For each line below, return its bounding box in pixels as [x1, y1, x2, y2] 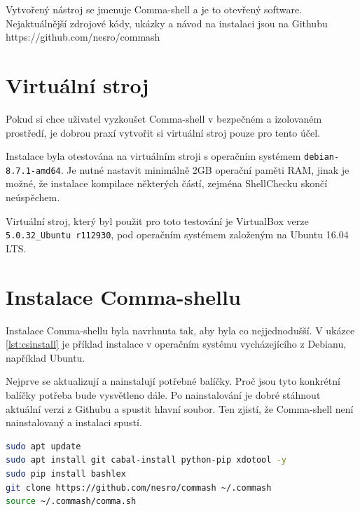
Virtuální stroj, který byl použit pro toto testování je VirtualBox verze [6, 213, 309, 228]
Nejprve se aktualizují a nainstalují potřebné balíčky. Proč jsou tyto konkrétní [6, 374, 340, 388]
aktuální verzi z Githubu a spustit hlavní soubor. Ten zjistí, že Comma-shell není [6, 401, 354, 416]
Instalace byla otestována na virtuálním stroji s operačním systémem [6, 149, 301, 163]
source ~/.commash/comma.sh [6, 496, 137, 507]
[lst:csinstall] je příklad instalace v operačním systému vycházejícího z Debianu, [6, 336, 347, 351]
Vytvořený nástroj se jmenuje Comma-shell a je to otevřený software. [6, 2, 303, 16]
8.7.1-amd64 [6, 165, 61, 176]
